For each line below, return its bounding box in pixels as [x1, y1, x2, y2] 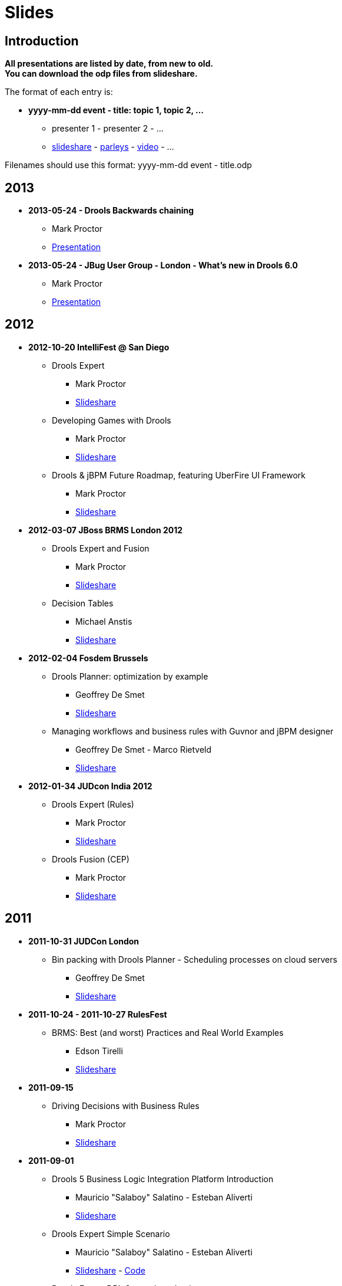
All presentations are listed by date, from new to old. [5, 58, 214, 69]
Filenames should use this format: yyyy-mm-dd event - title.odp [5, 160, 252, 170]
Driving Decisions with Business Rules [52, 1100, 200, 1111]
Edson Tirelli [75, 1045, 123, 1056]
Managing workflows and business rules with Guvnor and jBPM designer [52, 726, 334, 736]
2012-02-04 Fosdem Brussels [28, 652, 148, 663]
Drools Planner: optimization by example [52, 671, 208, 681]
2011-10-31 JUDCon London [28, 936, 140, 946]
